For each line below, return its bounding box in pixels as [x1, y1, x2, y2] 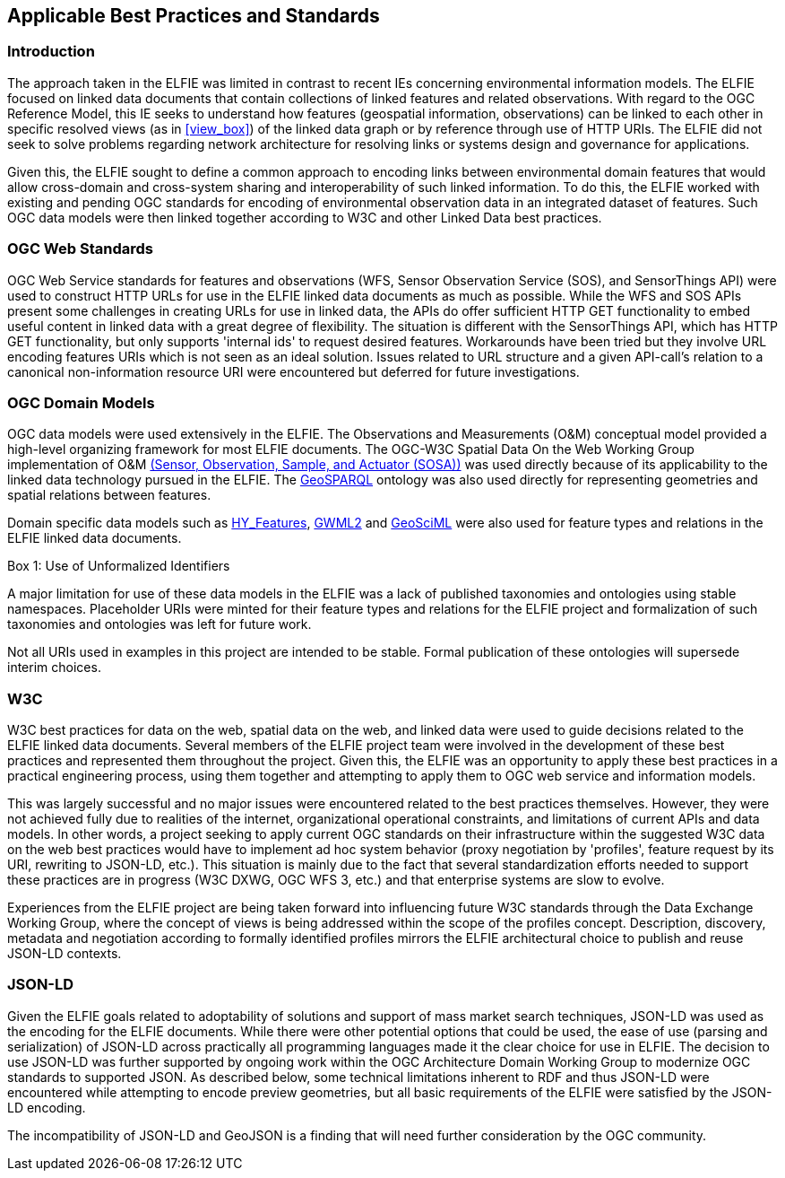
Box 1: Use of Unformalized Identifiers [7, 558, 230, 574]
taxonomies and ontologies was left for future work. [7, 616, 312, 633]
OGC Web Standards [7, 240, 153, 258]
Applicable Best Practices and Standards [7, 4, 380, 27]
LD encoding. [7, 1099, 86, 1115]
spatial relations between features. [7, 487, 211, 503]
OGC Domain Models [7, 393, 155, 412]
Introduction [7, 42, 95, 61]
